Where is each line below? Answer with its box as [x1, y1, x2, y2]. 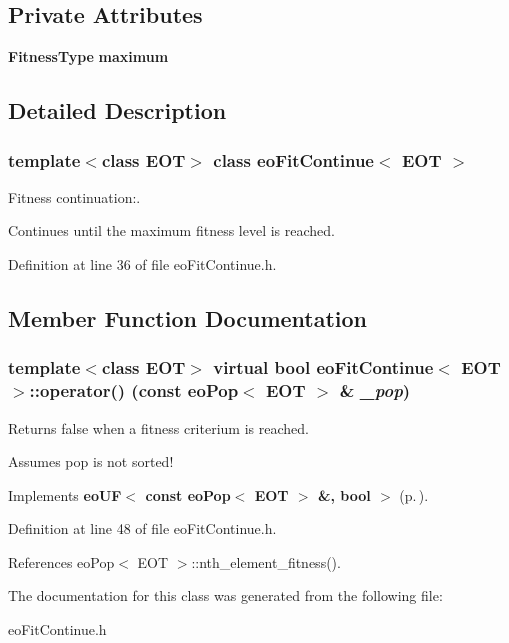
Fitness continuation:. [8, 186, 141, 207]
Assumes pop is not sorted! [8, 451, 174, 472]
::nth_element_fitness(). [191, 551, 341, 572]
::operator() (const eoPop [29, 378, 239, 403]
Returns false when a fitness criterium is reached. [8, 417, 309, 438]
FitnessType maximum [8, 46, 169, 67]
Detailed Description [8, 95, 227, 126]
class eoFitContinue [213, 147, 374, 172]
